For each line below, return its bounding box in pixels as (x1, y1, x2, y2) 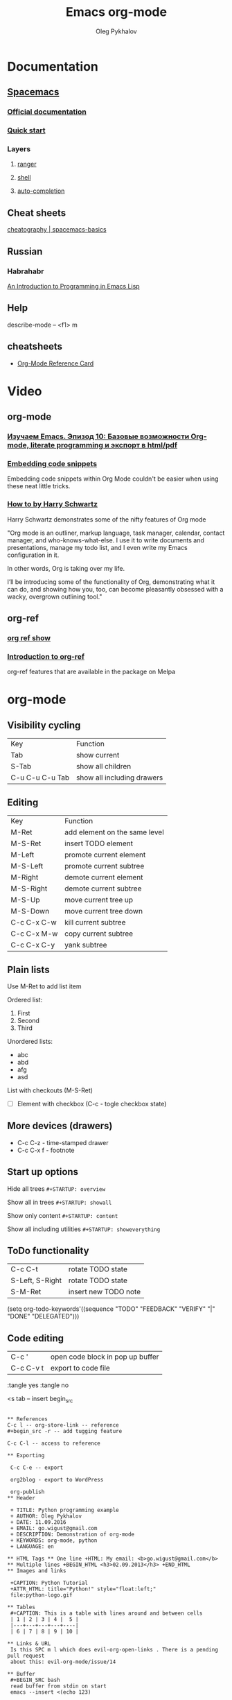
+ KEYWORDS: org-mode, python (10, 1537, 98, 1544)
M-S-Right (10, 884, 48, 893)
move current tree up (64, 895, 134, 905)
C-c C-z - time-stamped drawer (17, 1138, 109, 1147)
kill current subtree (64, 918, 126, 927)
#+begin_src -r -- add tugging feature (7, 1428, 123, 1435)
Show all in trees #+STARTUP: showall (7, 1198, 112, 1206)
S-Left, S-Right (10, 1276, 62, 1285)
